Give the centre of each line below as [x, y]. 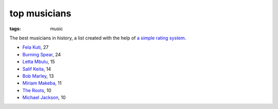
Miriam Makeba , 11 [42, 83]
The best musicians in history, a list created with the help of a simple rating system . [98, 38]
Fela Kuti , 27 [36, 47]
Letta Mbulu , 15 [39, 62]
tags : [15, 29]
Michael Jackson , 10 [44, 98]
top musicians [40, 13]
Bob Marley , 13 [38, 76]
